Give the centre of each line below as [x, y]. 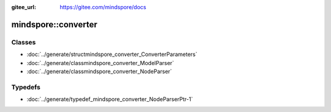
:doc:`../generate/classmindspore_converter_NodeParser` [99, 71]
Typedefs [26, 87]
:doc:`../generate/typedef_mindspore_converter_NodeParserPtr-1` [110, 99]
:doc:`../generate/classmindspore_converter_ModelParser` [101, 63]
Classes [24, 42]
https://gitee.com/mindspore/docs [103, 7]
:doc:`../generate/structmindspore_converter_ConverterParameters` [112, 54]
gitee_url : [24, 7]
